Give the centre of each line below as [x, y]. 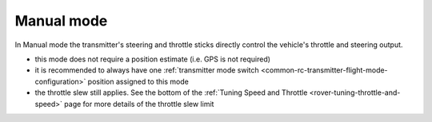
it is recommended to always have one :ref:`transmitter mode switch [147, 70]
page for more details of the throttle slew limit [139, 104]
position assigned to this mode [138, 81]
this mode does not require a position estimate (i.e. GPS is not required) [153, 59]
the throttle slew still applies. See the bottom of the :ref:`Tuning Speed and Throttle [171, 92]
